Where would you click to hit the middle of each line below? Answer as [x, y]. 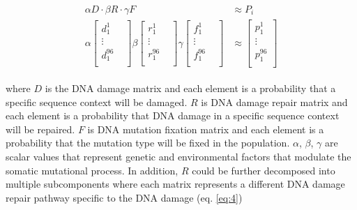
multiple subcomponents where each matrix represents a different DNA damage [175, 184]
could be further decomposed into [264, 170]
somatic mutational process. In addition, [92, 170]
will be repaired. [40, 129]
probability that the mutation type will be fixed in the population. [148, 143]
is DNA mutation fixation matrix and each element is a [206, 129]
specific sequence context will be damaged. [97, 102]
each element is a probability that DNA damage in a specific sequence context [173, 115]
